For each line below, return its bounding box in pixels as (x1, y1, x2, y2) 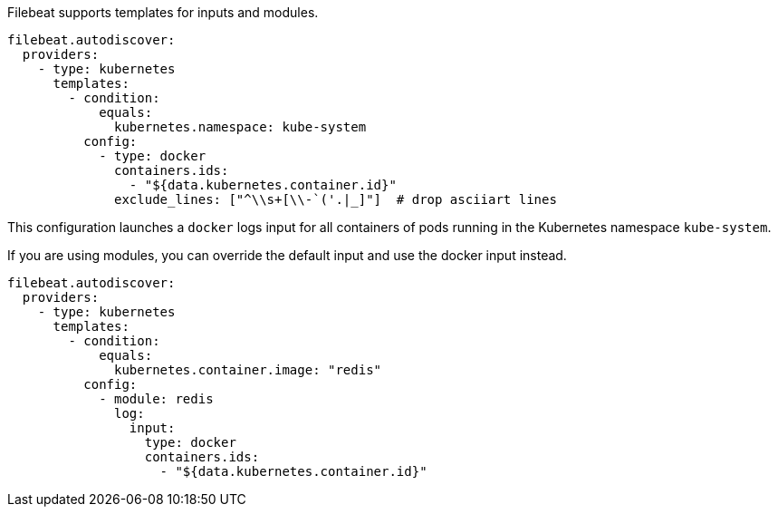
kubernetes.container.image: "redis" (114, 363, 382, 377)
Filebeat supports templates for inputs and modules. (7, 5, 319, 20)
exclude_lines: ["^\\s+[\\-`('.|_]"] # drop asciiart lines (114, 192, 557, 207)
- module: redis (99, 392, 214, 406)
